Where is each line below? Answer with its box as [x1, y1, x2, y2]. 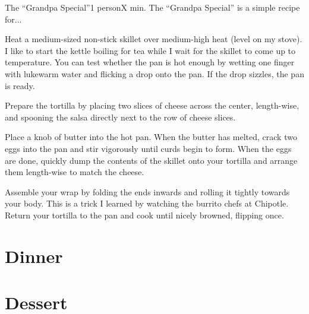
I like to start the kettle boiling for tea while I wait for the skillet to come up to [5, 44, 296, 56]
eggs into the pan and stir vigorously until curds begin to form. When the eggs [5, 142, 292, 154]
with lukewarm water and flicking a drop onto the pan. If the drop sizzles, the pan [5, 67, 304, 80]
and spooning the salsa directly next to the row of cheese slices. [5, 110, 236, 123]
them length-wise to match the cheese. [5, 166, 144, 178]
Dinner [5, 243, 63, 268]
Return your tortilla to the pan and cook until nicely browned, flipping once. [5, 208, 284, 221]
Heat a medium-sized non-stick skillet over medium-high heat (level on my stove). [5, 33, 302, 45]
